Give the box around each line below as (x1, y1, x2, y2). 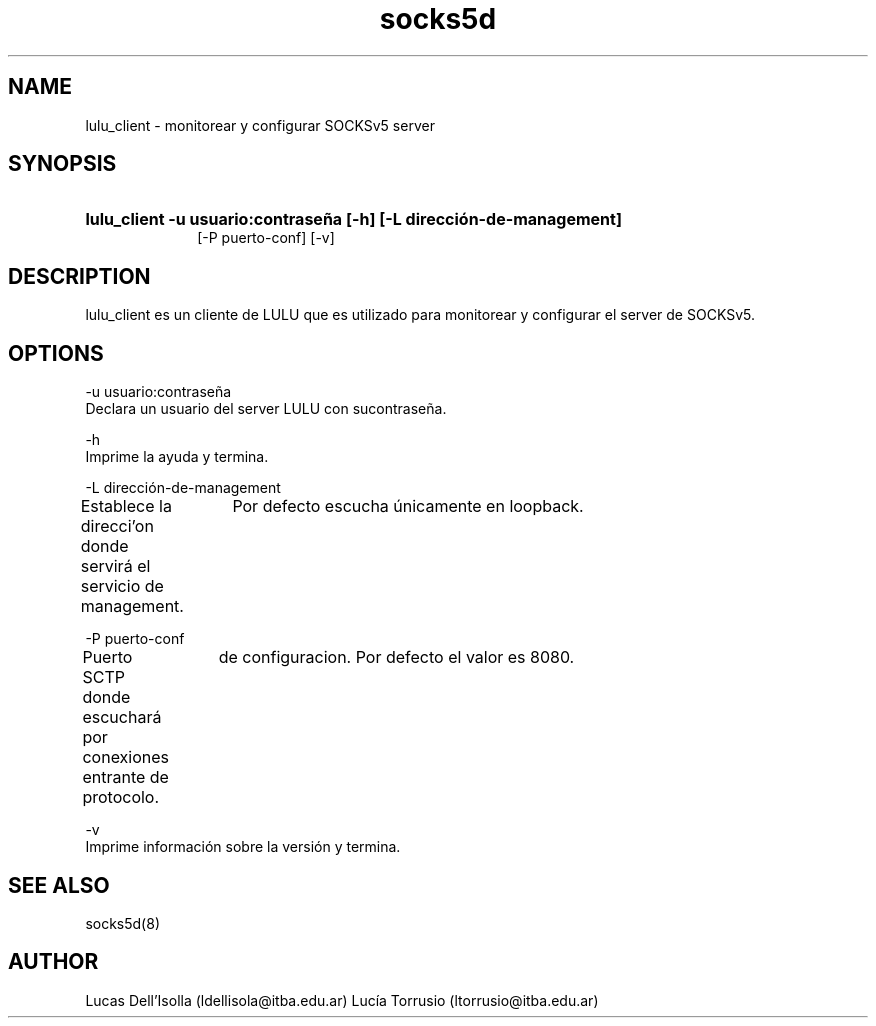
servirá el (80, 556, 151, 577)
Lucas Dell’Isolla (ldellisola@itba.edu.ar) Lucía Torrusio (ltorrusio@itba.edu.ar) (85, 991, 599, 1009)
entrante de (82, 767, 169, 788)
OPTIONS (8, 340, 104, 366)
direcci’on (80, 516, 154, 537)
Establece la (80, 496, 172, 517)
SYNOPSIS (8, 151, 117, 177)
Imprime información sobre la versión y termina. (85, 838, 401, 856)
